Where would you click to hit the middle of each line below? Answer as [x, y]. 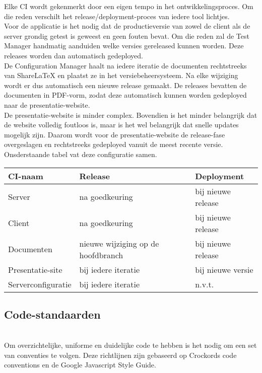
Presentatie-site [35, 269]
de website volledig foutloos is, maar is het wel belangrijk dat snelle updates [121, 125]
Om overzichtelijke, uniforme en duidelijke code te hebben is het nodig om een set [130, 345]
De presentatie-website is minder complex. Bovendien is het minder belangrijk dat [131, 115]
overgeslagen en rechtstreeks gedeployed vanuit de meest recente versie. [114, 144]
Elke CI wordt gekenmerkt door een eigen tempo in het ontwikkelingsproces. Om [129, 6]
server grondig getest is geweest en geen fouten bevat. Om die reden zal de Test [127, 35]
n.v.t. [205, 284]
